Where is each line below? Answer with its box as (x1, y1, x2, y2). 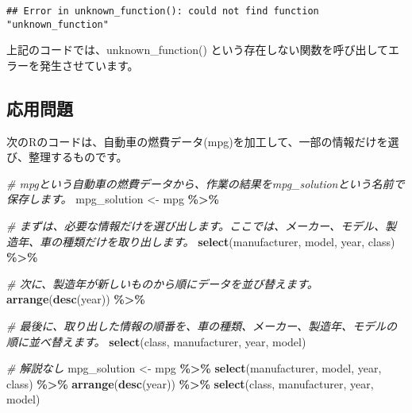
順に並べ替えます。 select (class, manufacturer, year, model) (6, 333, 306, 349)
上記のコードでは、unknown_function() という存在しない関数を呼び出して (6, 41, 389, 58)
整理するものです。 (28, 149, 128, 165)
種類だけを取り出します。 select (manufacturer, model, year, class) (61, 233, 395, 249)
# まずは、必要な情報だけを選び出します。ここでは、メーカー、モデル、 (6, 218, 385, 234)
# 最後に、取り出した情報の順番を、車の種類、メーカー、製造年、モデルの (6, 318, 397, 334)
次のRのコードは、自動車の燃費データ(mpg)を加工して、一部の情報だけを (6, 133, 388, 149)
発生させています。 (39, 56, 139, 73)
